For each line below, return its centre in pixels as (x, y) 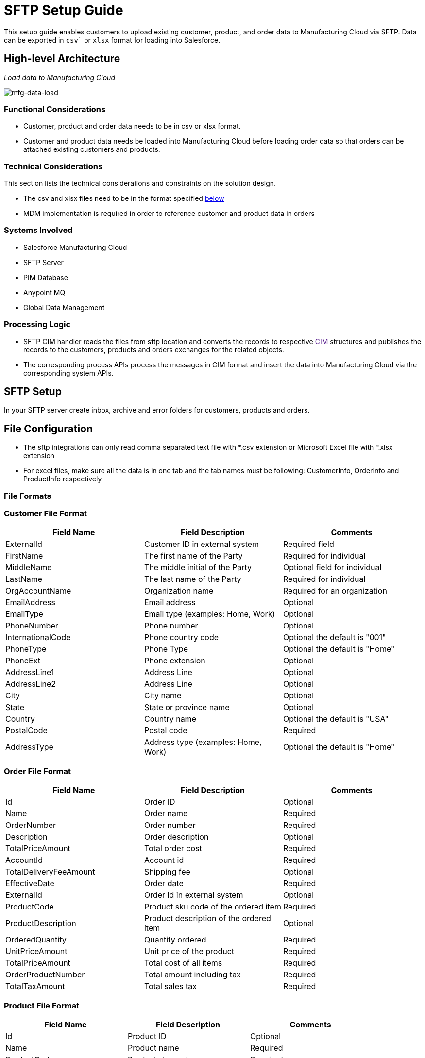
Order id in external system (194, 895)
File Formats (28, 496)
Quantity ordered (175, 940)
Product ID (147, 1036)
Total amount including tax (192, 975)
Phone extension (175, 661)
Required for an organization (335, 591)
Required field (308, 544)
